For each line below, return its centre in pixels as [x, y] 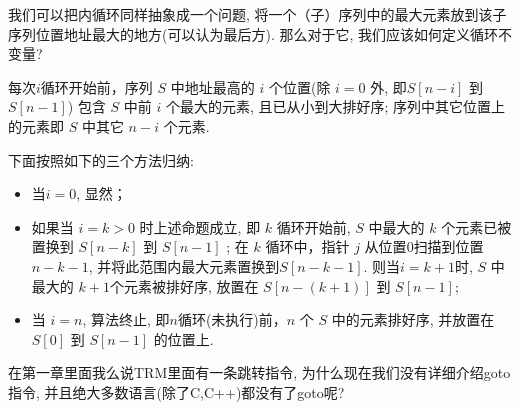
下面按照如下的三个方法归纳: [101, 159]
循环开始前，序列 [96, 86]
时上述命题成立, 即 [200, 226]
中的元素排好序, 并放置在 [413, 319]
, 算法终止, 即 [126, 319]
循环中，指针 [307, 246]
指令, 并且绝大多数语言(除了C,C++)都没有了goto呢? [176, 391]
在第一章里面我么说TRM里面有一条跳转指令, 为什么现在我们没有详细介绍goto [259, 372]
